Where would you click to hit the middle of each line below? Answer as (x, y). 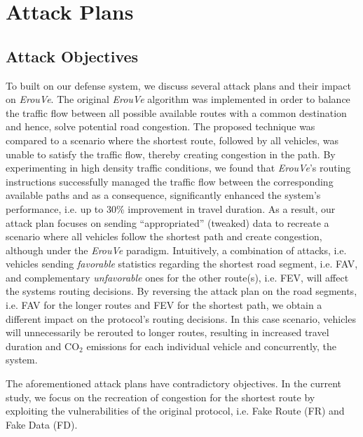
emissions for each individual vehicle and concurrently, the (212, 346)
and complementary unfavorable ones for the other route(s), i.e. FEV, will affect (177, 277)
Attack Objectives (72, 56)
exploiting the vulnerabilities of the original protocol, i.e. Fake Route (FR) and (175, 411)
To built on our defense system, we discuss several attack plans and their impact (179, 85)
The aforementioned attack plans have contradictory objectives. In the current (174, 383)
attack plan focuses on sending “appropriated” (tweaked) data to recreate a (167, 222)
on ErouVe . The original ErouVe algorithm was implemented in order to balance (178, 99)
